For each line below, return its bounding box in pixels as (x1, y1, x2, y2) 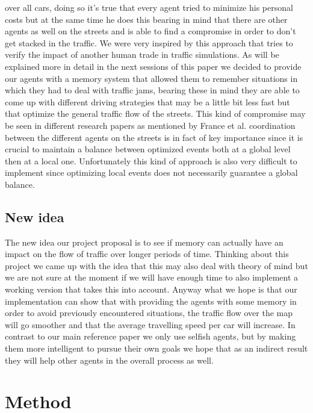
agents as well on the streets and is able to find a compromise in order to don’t (5, 25, 296, 37)
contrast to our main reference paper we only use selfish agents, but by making (5, 330, 296, 343)
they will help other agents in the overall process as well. (5, 353, 214, 366)
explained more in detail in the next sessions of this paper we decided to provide (5, 60, 302, 72)
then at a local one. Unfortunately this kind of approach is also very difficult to (5, 154, 297, 167)
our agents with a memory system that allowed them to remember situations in (5, 72, 298, 84)
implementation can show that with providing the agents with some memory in (5, 294, 297, 307)
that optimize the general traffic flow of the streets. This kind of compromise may (5, 107, 306, 120)
